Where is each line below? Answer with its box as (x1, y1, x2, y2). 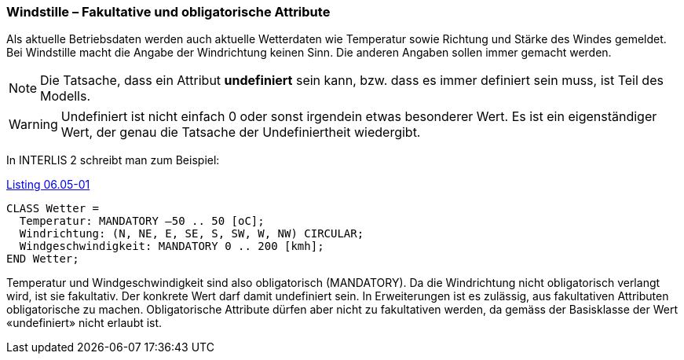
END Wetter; (6, 252, 79, 266)
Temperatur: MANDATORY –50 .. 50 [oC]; (19, 215, 265, 228)
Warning (9, 116, 58, 133)
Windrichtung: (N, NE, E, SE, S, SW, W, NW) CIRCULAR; (19, 227, 364, 241)
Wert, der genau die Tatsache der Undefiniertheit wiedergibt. (60, 124, 421, 141)
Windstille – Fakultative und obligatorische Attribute (6, 4, 331, 20)
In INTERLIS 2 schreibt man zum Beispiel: (6, 153, 220, 167)
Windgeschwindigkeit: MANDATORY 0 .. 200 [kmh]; (19, 240, 324, 253)
